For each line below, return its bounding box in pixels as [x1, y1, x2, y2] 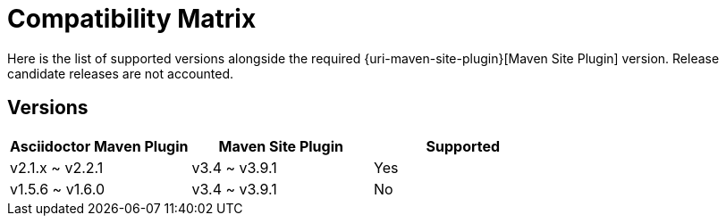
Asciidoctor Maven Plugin [10, 136, 189, 155]
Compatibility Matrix [7, 4, 257, 34]
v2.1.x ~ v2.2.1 [10, 158, 104, 177]
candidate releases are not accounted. [7, 65, 234, 81]
